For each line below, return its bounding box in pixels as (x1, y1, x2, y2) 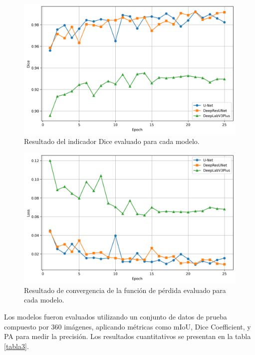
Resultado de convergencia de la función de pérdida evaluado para (24, 284, 226, 295)
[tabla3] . (4, 340, 29, 351)
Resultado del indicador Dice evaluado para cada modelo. (24, 135, 200, 146)
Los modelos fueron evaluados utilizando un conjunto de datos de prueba (4, 311, 227, 322)
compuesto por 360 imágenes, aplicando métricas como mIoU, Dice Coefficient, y (4, 321, 251, 331)
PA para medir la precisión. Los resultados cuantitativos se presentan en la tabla (4, 331, 251, 341)
